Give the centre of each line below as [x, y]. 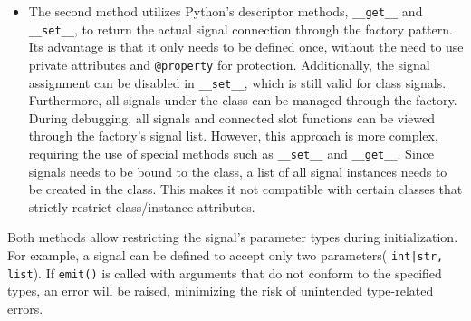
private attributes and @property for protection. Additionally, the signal [229, 64]
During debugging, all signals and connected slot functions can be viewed [231, 117]
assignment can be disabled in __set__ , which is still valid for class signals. [237, 82]
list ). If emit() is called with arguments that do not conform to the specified [225, 272]
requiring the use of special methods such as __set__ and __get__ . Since [231, 153]
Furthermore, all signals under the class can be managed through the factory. [243, 100]
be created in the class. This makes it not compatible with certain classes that [245, 189]
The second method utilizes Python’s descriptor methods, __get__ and [226, 11]
